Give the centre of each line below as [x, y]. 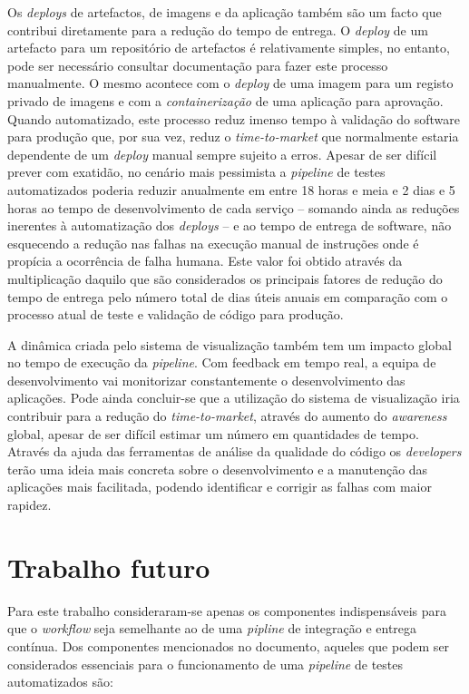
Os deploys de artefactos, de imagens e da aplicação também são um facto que [225, 12]
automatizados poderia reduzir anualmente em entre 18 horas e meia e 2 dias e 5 [231, 189]
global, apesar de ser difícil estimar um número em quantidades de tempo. [213, 433]
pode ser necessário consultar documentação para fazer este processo [198, 65]
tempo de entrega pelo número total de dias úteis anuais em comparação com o [228, 296]
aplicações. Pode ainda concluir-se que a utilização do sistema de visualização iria [234, 398]
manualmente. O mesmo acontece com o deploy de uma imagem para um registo [230, 83]
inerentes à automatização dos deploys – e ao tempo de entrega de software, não [230, 225]
